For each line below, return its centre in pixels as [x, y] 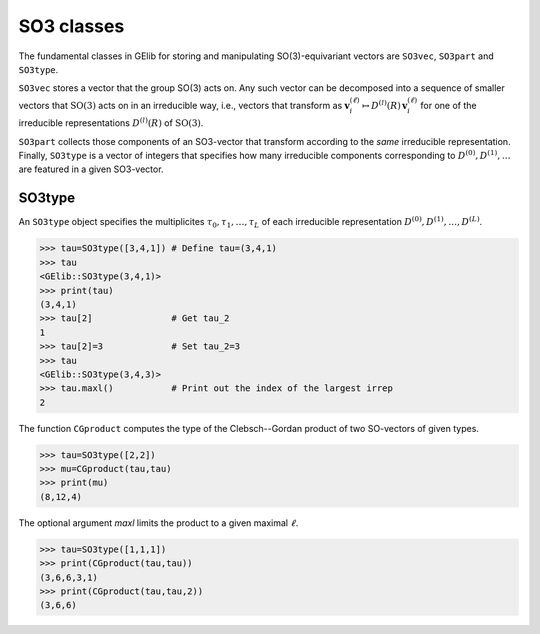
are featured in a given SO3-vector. [91, 169]
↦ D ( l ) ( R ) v [384, 104]
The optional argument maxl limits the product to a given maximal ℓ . [158, 522]
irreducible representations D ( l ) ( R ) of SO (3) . [111, 122]
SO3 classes [71, 26]
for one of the [448, 105]
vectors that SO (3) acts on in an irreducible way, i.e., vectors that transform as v [184, 105]
